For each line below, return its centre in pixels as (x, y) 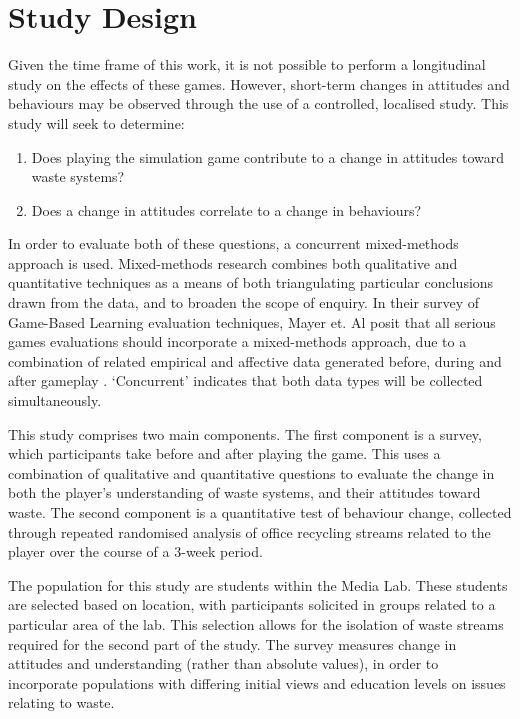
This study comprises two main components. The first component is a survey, (245, 433)
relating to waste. (61, 702)
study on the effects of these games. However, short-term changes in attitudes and (259, 83)
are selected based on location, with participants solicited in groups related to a (252, 604)
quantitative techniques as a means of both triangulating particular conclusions (251, 282)
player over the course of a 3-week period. (135, 551)
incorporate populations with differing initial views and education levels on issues (257, 682)
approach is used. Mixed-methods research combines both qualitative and (233, 262)
